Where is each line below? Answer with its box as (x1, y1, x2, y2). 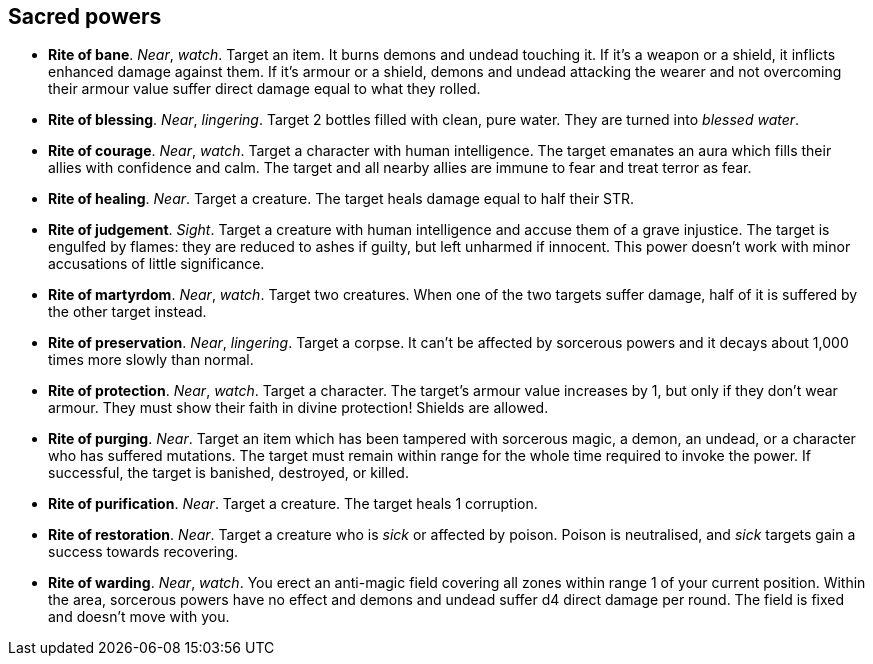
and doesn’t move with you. (48, 608, 230, 626)
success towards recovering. (48, 543, 239, 561)
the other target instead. (48, 303, 207, 321)
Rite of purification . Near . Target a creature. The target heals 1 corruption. (48, 495, 538, 513)
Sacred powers (8, 4, 162, 29)
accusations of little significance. (48, 255, 265, 273)
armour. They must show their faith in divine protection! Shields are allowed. (48, 399, 549, 417)
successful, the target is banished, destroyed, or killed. (48, 464, 409, 482)
